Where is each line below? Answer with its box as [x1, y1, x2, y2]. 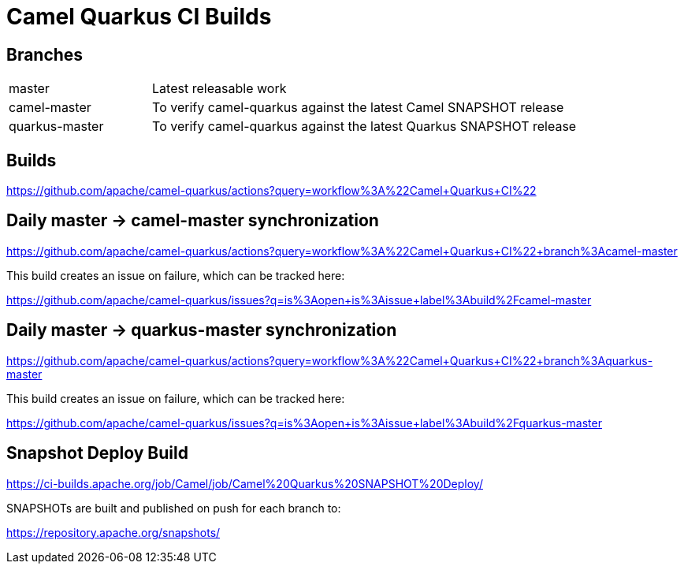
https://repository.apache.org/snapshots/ [6, 525, 221, 539]
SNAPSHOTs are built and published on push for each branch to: [6, 501, 341, 515]
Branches [6, 44, 84, 65]
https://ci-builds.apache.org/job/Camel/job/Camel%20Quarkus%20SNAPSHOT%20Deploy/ [6, 476, 483, 490]
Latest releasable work [152, 80, 287, 97]
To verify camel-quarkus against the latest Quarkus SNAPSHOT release [152, 118, 577, 135]
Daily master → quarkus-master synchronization [6, 320, 397, 341]
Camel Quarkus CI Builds [6, 3, 272, 30]
